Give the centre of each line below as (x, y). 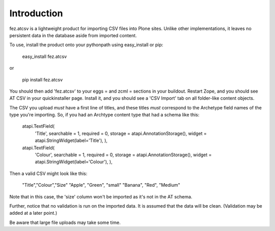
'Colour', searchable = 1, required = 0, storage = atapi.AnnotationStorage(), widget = (123, 155)
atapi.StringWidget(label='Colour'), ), (74, 162)
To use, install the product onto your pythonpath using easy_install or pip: (86, 45)
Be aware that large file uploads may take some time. (65, 222)
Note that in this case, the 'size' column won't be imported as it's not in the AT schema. (101, 196)
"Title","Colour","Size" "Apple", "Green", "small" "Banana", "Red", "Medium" (101, 185)
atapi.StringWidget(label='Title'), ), (71, 140)
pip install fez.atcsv (43, 79)
